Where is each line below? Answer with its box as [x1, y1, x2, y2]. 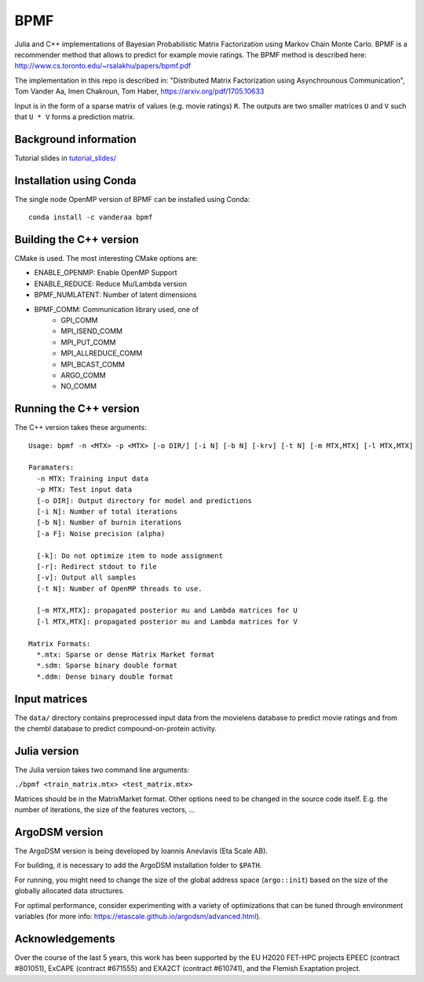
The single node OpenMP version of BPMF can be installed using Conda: [14, 194, 250, 204]
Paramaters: [28, 463, 75, 472]
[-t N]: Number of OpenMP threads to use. [36, 584, 203, 593]
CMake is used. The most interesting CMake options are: [14, 254, 199, 263]
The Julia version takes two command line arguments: [14, 765, 190, 774]
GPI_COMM [60, 315, 98, 325]
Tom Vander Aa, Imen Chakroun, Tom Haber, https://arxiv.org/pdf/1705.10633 [14, 86, 265, 96]
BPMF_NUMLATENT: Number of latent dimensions [34, 290, 197, 300]
